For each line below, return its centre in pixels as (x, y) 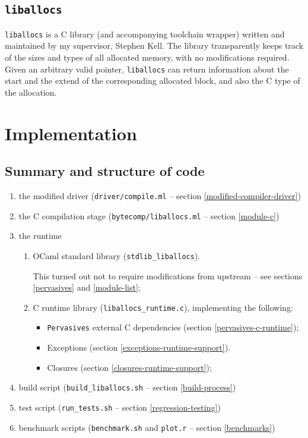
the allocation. (31, 92)
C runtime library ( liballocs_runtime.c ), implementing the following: (163, 307)
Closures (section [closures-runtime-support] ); (129, 367)
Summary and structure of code (105, 171)
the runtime (40, 236)
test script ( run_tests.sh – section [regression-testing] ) (120, 407)
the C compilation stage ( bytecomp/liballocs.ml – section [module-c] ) (149, 215)
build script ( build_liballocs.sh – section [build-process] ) (127, 387)
